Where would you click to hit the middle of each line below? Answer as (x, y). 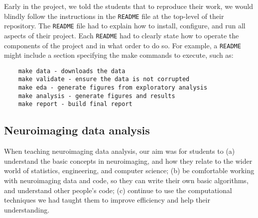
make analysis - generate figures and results (97, 96)
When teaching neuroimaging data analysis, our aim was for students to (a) (120, 151)
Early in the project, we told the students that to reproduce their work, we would (129, 6)
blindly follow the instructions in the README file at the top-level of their (114, 16)
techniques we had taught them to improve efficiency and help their (107, 200)
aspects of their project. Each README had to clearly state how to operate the (122, 35)
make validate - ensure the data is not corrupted (104, 79)
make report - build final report (75, 104)
